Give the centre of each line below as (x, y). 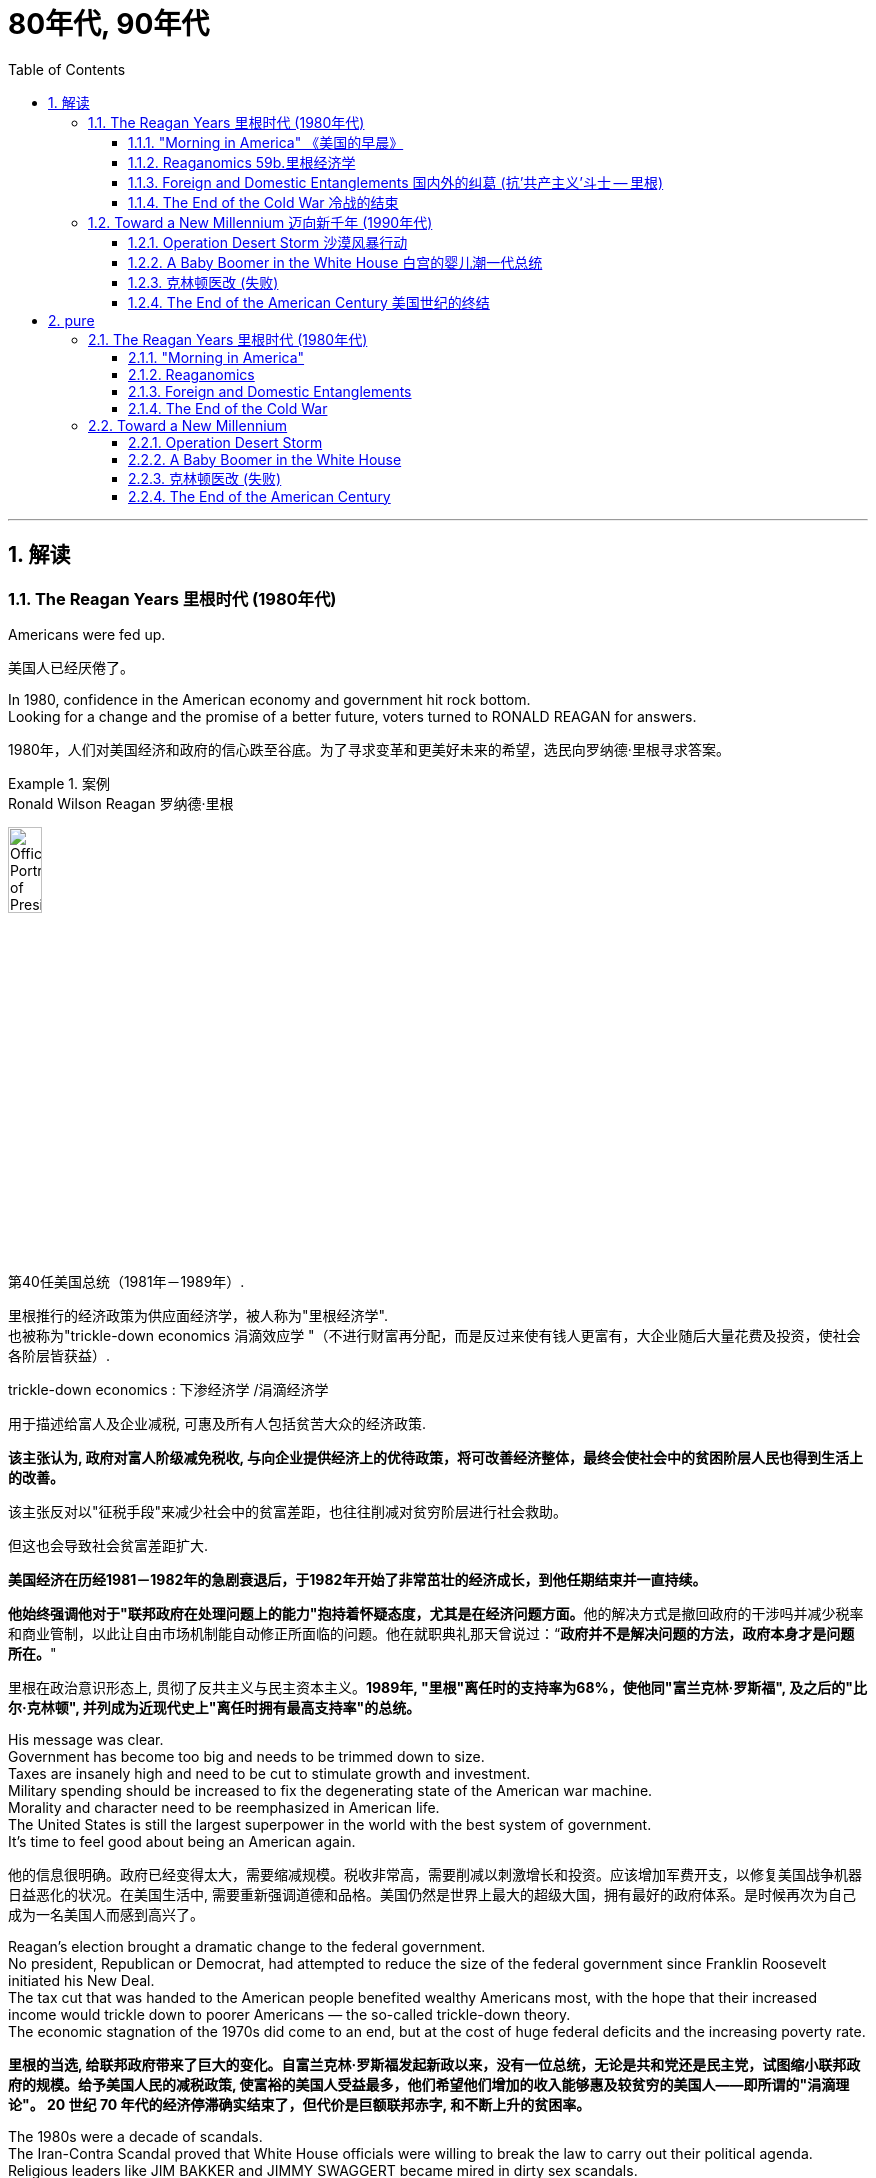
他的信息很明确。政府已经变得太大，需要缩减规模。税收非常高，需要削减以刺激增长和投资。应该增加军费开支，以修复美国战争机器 (435, 1875)
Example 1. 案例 (59, 783)
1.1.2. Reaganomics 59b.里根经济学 (242, 162)
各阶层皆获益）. (59, 1356)
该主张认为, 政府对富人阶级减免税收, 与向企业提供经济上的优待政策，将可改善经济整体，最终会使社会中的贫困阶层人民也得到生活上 (436, 1458)
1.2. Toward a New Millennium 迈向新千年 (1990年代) (260, 222)
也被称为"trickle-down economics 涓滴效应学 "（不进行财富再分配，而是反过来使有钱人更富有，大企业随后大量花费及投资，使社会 (434, 1336)
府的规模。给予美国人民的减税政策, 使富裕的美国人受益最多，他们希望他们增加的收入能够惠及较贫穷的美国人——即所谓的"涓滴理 (429, 2085)
